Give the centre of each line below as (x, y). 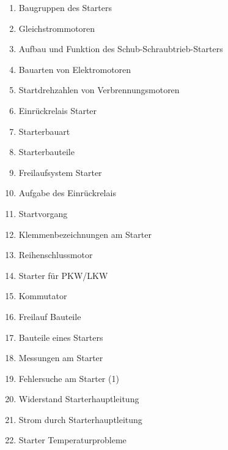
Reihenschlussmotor (56, 255)
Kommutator (43, 296)
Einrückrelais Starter (58, 110)
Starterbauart (44, 131)
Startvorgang (43, 213)
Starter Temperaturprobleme (72, 440)
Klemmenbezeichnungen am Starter (85, 234)
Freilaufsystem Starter (60, 172)
